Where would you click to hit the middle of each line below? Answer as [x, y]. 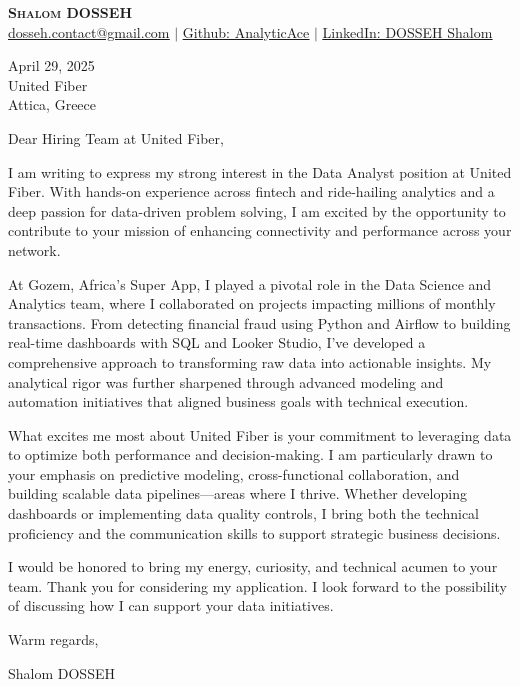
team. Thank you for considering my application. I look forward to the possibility [257, 585]
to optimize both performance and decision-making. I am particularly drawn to [250, 454]
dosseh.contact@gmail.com [89, 31]
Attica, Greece [52, 104]
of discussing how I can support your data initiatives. [171, 605]
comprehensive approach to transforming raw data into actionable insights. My [250, 361]
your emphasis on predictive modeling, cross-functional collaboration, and [234, 473]
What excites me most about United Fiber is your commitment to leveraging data [260, 434]
